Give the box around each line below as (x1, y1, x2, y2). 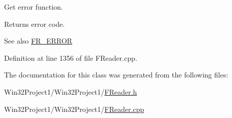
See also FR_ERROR (4, 35, 72, 46)
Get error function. (4, 2, 63, 12)
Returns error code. (4, 18, 65, 29)
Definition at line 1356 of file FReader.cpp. (4, 52, 137, 63)
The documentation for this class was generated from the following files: (4, 69, 228, 80)
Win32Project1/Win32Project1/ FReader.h (4, 86, 137, 97)
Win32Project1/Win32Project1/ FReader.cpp (4, 103, 144, 114)
